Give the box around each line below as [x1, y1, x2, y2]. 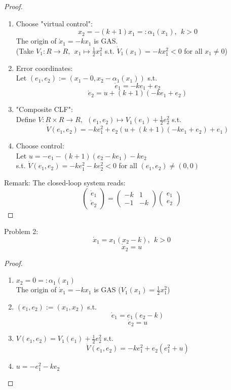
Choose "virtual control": [16, 18, 93, 28]
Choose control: [16, 140, 64, 151]
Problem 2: [4, 226, 38, 237]
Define [16, 114, 36, 125]
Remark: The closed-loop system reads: [4, 177, 126, 188]
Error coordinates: [16, 62, 73, 73]
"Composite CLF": [16, 104, 73, 114]
